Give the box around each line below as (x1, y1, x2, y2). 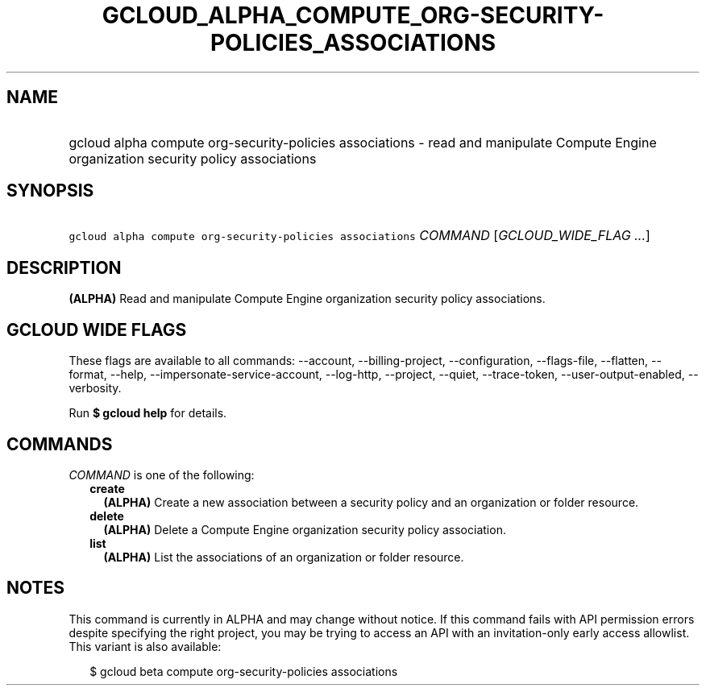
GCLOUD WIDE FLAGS (6, 319, 187, 340)
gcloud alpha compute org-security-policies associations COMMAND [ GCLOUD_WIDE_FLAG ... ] (69, 227, 650, 244)
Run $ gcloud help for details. (69, 406, 227, 421)
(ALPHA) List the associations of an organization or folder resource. (103, 549, 464, 564)
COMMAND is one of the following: (69, 467, 255, 482)
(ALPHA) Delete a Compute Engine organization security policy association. (103, 522, 506, 537)
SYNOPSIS (6, 180, 94, 201)
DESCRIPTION (6, 257, 122, 278)
